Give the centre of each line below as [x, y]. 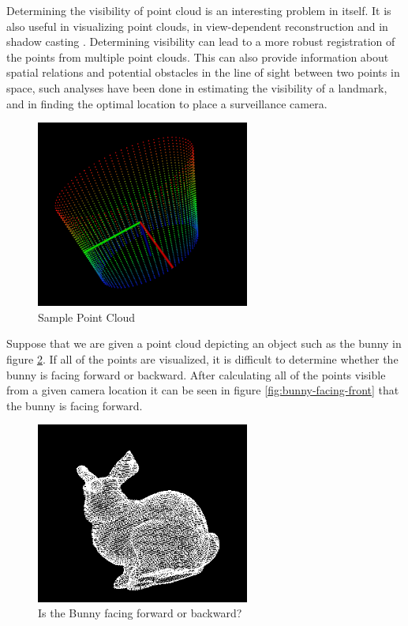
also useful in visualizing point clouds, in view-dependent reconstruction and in [197, 26]
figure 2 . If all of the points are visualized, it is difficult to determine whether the [202, 358]
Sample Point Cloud [87, 317]
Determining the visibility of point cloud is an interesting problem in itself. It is [199, 10]
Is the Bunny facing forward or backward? [140, 613]
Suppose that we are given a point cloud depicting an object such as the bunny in [204, 343]
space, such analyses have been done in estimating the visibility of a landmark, [197, 87]
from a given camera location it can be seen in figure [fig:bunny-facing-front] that [203, 390]
